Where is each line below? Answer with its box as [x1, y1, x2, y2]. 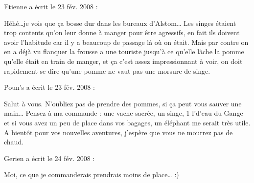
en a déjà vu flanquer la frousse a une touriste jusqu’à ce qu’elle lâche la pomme [4, 46, 244, 57]
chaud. [4, 137, 24, 147]
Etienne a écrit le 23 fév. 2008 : [4, 1, 98, 11]
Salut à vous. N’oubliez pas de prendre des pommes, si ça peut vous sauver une [4, 98, 242, 108]
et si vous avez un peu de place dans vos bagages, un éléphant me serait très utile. [4, 117, 251, 127]
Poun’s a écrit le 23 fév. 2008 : [4, 82, 95, 92]
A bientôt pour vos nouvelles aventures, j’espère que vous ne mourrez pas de [4, 127, 233, 137]
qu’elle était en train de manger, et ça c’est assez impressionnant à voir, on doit [4, 56, 243, 66]
